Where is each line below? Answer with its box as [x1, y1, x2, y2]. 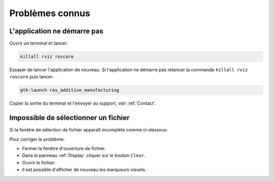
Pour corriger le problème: [9, 136, 65, 142]
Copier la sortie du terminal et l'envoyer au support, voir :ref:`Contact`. [9, 100, 157, 106]
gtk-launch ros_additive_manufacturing [20, 87, 119, 93]
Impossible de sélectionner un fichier [9, 114, 130, 122]
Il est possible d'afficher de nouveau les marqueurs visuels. [22, 167, 147, 173]
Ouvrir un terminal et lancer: [9, 40, 68, 47]
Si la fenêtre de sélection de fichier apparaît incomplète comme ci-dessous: [9, 127, 168, 133]
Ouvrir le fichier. [22, 159, 56, 165]
